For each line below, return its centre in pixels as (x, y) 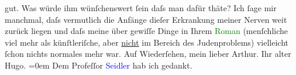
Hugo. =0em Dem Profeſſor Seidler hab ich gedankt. (99, 65)
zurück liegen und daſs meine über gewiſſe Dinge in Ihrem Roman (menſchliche (146, 31)
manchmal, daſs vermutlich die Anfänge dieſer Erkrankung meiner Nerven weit (146, 19)
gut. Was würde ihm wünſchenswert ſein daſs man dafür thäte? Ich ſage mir (141, 8)
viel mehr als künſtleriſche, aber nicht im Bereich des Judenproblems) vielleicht (147, 42)
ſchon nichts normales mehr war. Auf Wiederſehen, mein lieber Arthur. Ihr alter (148, 54)
